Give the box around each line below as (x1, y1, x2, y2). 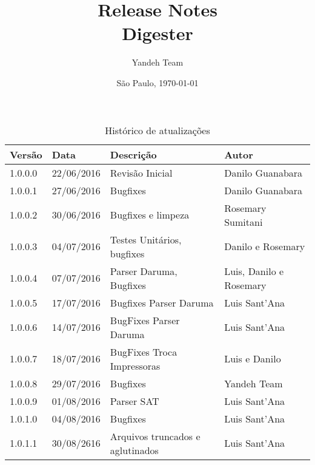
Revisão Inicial (110, 165, 173, 180)
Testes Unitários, (110, 232, 182, 246)
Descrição (110, 147, 157, 161)
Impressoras (110, 358, 161, 373)
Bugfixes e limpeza (110, 208, 190, 222)
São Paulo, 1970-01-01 (116, 76, 199, 89)
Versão (10, 147, 42, 161)
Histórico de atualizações (105, 123, 210, 137)
